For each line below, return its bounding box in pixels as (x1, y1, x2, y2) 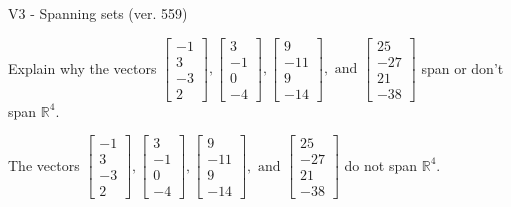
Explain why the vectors (8, 57, 157, 78)
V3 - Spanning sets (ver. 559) (8, 3, 188, 23)
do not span (344, 154, 418, 175)
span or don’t (421, 57, 504, 78)
